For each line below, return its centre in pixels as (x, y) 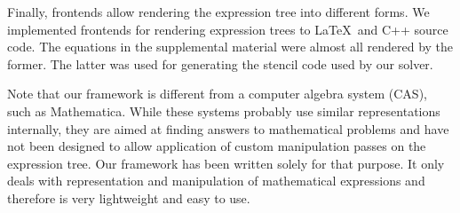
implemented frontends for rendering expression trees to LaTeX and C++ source (228, 29)
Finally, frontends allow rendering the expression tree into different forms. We (218, 12)
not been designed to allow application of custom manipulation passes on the (217, 146)
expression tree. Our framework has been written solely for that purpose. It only (226, 163)
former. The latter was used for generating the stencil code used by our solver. (220, 63)
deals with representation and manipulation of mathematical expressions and (216, 181)
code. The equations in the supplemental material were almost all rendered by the (230, 47)
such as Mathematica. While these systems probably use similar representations (224, 110)
